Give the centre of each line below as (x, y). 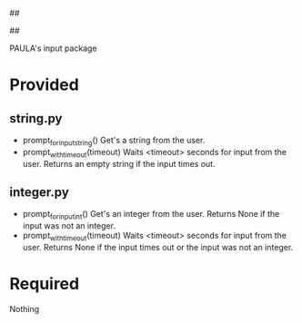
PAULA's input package (53, 48)
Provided (44, 85)
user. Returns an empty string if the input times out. (119, 163)
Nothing (25, 308)
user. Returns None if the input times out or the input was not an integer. (158, 247)
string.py (36, 118)
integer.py (40, 192)
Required (45, 284)
